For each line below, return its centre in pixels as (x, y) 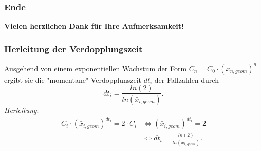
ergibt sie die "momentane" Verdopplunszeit (73, 79)
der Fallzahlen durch (187, 79)
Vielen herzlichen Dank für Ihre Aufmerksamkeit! (94, 26)
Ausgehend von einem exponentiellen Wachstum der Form (96, 68)
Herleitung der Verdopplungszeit (73, 49)
